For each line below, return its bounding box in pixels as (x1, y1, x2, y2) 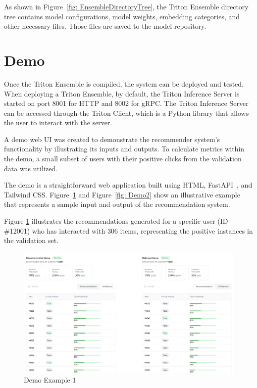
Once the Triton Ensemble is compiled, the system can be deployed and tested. (4, 78, 244, 89)
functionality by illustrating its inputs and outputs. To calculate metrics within (4, 144, 245, 154)
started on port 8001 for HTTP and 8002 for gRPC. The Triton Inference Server (4, 98, 249, 108)
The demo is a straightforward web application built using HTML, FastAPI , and (4, 180, 253, 190)
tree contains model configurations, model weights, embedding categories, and (4, 11, 240, 21)
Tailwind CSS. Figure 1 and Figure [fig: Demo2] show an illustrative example (4, 189, 240, 199)
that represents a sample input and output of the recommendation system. (4, 199, 230, 209)
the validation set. (4, 235, 59, 245)
